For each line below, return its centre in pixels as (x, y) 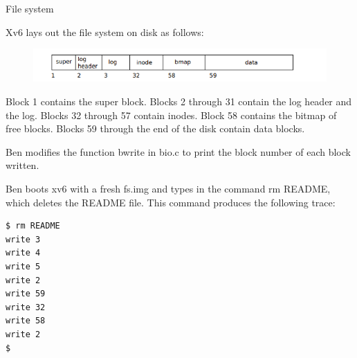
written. (22, 165)
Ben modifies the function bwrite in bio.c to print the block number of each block (178, 151)
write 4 (23, 253)
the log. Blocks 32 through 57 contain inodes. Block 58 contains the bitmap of (171, 115)
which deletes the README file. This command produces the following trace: (171, 202)
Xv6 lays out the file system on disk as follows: (105, 32)
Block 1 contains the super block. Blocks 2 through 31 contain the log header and (179, 101)
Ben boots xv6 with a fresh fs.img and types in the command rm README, (168, 189)
